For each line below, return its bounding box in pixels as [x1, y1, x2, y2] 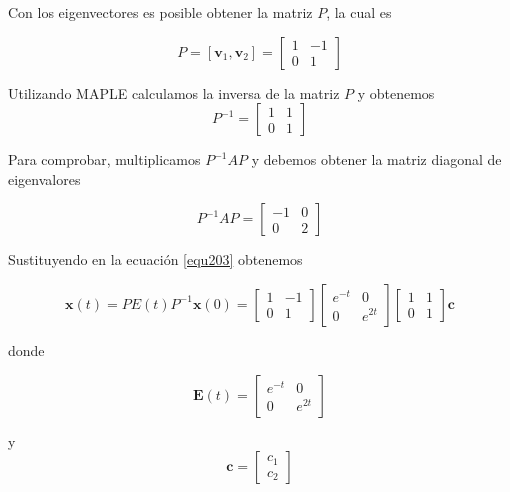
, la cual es [326, 2, 392, 22]
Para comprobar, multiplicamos [8, 149, 201, 170]
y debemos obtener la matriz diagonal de [251, 149, 502, 170]
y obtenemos [357, 82, 435, 103]
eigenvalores [8, 168, 81, 189]
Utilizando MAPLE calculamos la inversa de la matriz [8, 82, 340, 103]
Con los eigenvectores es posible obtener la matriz [8, 2, 313, 22]
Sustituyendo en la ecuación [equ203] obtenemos [8, 249, 303, 270]
